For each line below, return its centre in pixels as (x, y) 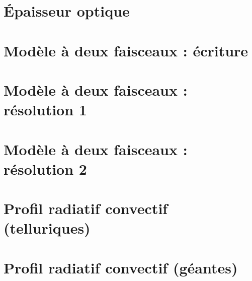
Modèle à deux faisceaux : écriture (126, 50)
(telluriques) (47, 228)
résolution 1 (45, 110)
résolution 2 (45, 168)
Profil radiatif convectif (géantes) (121, 267)
